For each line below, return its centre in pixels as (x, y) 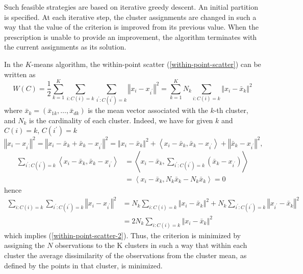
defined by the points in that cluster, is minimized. (83, 265)
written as (20, 74)
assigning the (24, 245)
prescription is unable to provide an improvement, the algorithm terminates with (131, 37)
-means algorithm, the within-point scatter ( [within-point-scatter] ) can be (146, 64)
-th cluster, (231, 110)
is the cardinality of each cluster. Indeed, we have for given (121, 120)
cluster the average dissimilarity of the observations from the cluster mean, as (125, 255)
